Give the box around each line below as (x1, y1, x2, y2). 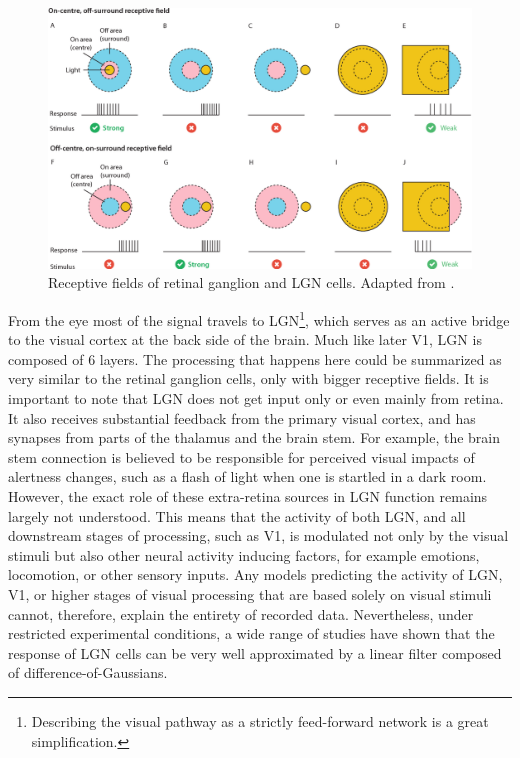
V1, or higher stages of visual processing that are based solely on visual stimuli (8, 584, 492, 605)
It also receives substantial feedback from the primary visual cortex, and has (8, 407, 476, 428)
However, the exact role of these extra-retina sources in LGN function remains (8, 486, 488, 507)
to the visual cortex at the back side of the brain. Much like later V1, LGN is (8, 329, 482, 350)
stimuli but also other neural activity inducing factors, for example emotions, (8, 544, 480, 565)
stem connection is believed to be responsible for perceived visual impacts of (8, 446, 475, 467)
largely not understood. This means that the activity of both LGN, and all (8, 505, 466, 526)
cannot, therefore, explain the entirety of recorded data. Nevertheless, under (8, 603, 474, 624)
